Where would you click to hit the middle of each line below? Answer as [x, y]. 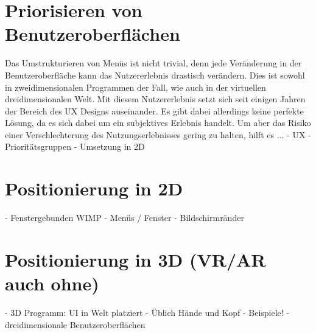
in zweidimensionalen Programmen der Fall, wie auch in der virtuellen [135, 87]
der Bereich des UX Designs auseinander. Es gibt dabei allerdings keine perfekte [154, 110]
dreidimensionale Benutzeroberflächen [75, 324]
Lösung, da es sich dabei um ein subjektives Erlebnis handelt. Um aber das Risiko [158, 123]
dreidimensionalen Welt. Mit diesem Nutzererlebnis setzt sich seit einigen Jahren [155, 99]
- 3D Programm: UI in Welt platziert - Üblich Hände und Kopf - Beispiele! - [147, 313]
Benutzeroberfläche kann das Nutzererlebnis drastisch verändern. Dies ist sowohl [155, 75]
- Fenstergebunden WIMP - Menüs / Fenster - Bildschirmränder [125, 218]
